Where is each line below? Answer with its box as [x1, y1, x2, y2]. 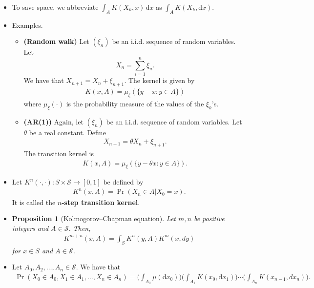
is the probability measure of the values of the [66, 98, 204, 108]
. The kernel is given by [124, 75, 195, 85]
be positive [193, 213, 225, 224]
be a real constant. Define [29, 127, 106, 137]
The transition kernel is [23, 148, 94, 158]
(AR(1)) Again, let [23, 116, 84, 126]
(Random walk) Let [23, 36, 89, 46]
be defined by [103, 177, 144, 187]
